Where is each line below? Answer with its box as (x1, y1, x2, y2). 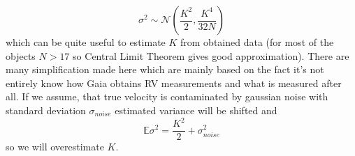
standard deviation (6, 102, 86, 117)
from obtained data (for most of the (180, 35, 334, 49)
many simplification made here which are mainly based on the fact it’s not (6, 62, 324, 77)
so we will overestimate (6, 139, 104, 154)
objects (6, 48, 36, 63)
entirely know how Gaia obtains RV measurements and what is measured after (6, 75, 342, 90)
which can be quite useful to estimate (6, 35, 166, 49)
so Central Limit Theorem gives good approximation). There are (73, 48, 349, 63)
